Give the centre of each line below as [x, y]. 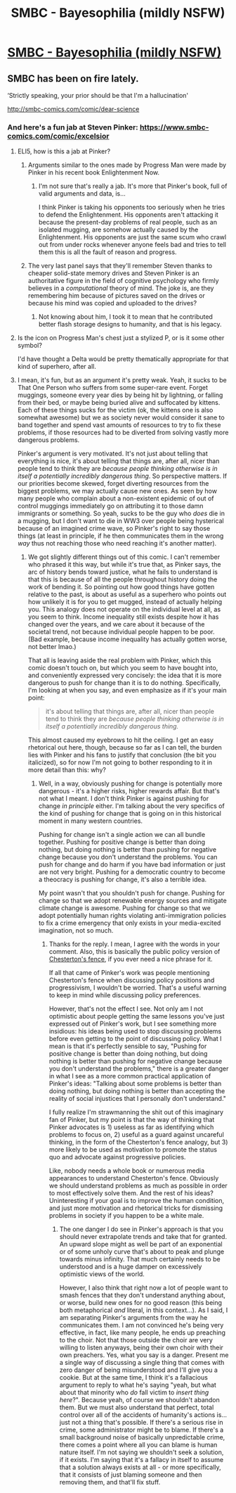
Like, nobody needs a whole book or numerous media [127, 1171]
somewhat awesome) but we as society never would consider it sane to [121, 417]
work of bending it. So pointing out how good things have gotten [121, 587]
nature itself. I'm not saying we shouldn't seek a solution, [142, 1452]
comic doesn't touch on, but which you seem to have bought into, [123, 668]
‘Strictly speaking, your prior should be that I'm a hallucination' [98, 95]
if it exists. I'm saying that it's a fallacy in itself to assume [141, 1460]
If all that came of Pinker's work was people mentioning [129, 973]
